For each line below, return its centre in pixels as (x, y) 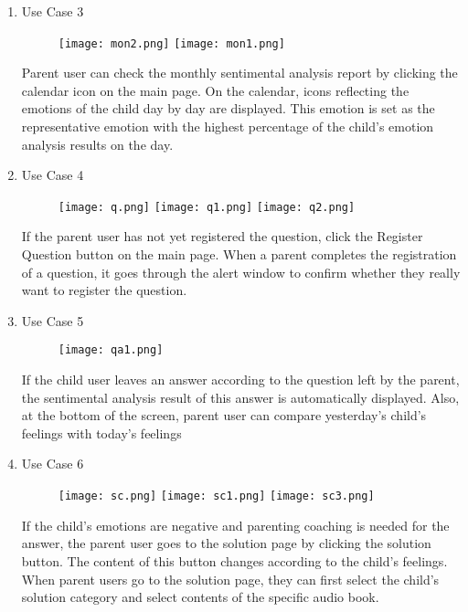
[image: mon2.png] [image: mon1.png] (171, 43)
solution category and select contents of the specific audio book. (200, 597)
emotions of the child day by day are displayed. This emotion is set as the (228, 108)
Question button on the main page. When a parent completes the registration (239, 254)
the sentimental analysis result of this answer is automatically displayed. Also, (240, 397)
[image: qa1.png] (111, 350)
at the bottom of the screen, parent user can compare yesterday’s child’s (224, 415)
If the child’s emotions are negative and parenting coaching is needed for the (235, 525)
